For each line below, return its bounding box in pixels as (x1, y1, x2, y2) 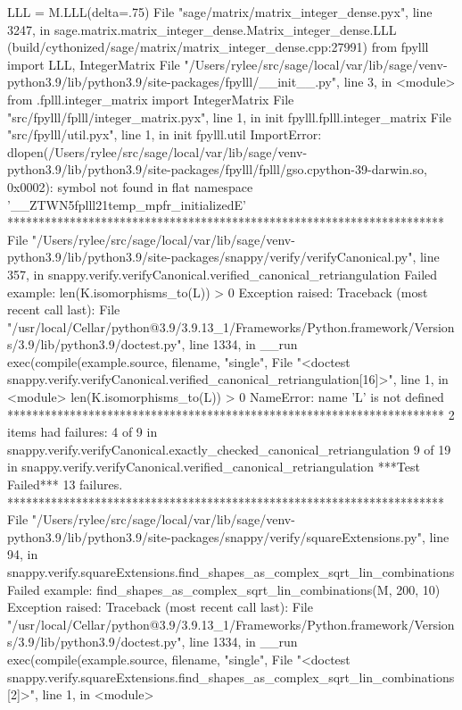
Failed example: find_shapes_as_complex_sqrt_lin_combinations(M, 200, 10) (7, 580, 441, 598)
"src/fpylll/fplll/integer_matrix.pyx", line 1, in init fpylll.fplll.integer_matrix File (7, 107, 451, 126)
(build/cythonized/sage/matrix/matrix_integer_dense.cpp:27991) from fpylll (7, 38, 429, 56)
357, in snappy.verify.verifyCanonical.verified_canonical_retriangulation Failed (7, 264, 438, 283)
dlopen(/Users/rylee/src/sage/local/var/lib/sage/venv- (7, 142, 308, 161)
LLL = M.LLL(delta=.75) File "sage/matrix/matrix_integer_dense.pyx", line (7, 3, 433, 21)
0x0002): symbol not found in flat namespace (7, 177, 253, 196)
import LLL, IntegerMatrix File (7, 54, 180, 73)
